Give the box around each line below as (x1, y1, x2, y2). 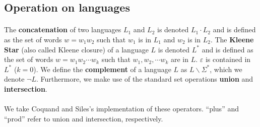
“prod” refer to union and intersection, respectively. (4, 113, 163, 123)
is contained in (205, 54, 251, 65)
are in (170, 54, 188, 65)
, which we (210, 63, 242, 74)
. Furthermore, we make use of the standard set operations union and (36, 74, 253, 84)
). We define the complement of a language (33, 63, 171, 74)
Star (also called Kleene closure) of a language (4, 44, 149, 54)
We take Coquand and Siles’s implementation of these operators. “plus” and (4, 103, 239, 114)
